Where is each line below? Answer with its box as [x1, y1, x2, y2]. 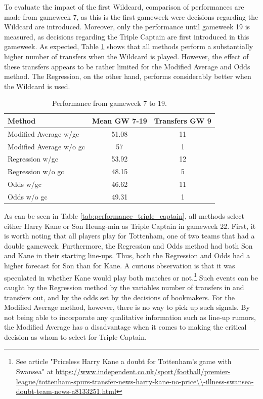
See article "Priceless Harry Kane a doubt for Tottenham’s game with [16, 356, 232, 367]
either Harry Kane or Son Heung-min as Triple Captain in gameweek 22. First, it [4, 220, 256, 231]
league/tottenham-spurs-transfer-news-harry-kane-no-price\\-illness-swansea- [16, 376, 254, 386]
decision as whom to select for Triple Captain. [4, 331, 147, 342]
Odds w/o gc [8, 191, 48, 202]
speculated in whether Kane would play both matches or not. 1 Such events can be [4, 270, 258, 283]
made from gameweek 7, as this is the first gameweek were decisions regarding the [4, 11, 258, 22]
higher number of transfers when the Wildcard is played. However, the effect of [4, 51, 249, 61]
